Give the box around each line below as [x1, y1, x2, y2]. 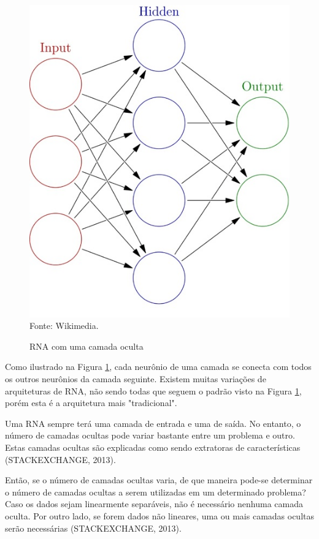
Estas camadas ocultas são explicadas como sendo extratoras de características [5, 441, 301, 454]
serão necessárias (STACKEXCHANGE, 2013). [5, 521, 182, 534]
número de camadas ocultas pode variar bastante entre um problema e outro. [5, 429, 295, 442]
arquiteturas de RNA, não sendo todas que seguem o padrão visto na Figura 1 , [5, 384, 302, 397]
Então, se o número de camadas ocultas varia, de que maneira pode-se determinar [5, 473, 313, 486]
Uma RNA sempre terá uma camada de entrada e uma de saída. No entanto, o [5, 417, 301, 429]
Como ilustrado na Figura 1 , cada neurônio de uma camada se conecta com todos [5, 360, 312, 373]
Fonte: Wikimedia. [29, 319, 99, 332]
